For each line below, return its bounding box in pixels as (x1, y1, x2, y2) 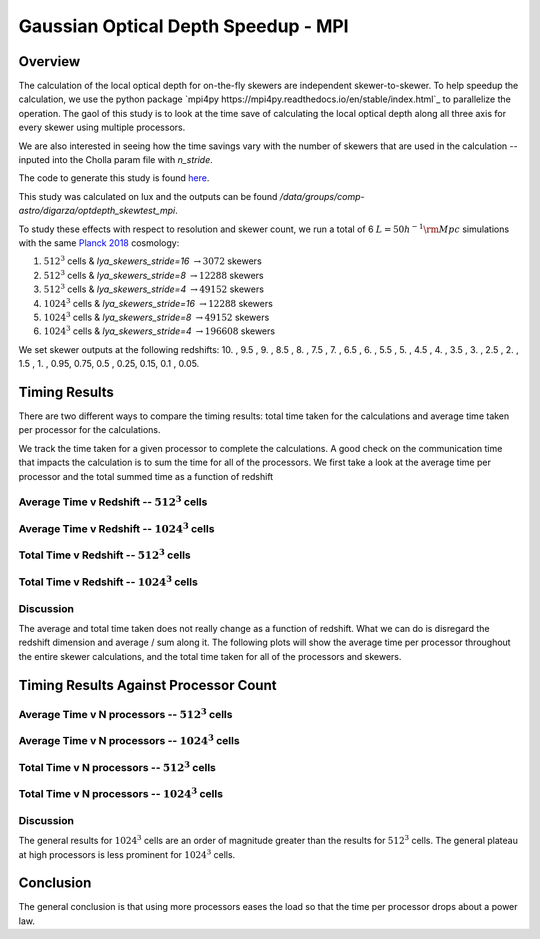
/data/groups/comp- (279, 190, 365, 202)
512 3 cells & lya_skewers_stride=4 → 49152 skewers (43, 282, 265, 295)
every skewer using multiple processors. (18, 121, 186, 134)
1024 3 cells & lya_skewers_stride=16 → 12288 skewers (43, 296, 274, 309)
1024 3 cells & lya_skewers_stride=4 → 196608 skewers (43, 324, 275, 337)
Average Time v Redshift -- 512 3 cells (18, 493, 208, 509)
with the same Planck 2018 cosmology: (18, 236, 180, 249)
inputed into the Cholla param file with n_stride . (18, 154, 214, 166)
